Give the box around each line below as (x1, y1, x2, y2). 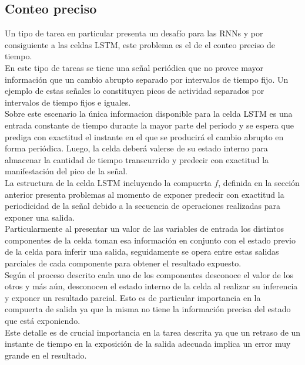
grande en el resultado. (5, 349, 87, 361)
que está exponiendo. (5, 315, 81, 327)
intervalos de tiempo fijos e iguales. (5, 96, 131, 108)
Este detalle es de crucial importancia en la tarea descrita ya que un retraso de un (5, 326, 301, 338)
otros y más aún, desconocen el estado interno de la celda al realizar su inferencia (5, 280, 298, 292)
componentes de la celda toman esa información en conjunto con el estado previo (5, 234, 296, 246)
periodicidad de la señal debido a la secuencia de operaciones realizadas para (5, 200, 281, 212)
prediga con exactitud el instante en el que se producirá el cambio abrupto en (5, 130, 284, 143)
